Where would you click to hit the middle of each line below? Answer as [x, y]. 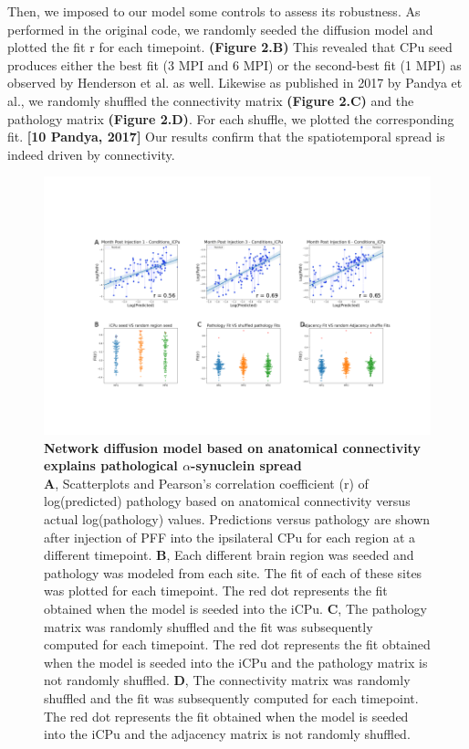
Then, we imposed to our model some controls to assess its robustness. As [214, 11]
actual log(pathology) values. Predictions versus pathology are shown [237, 518]
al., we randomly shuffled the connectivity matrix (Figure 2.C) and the [211, 100]
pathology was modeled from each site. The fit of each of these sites [233, 572]
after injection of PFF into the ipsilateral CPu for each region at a [230, 537]
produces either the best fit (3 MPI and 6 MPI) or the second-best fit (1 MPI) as [234, 64]
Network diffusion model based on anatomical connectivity [232, 447]
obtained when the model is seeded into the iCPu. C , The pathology [235, 608]
